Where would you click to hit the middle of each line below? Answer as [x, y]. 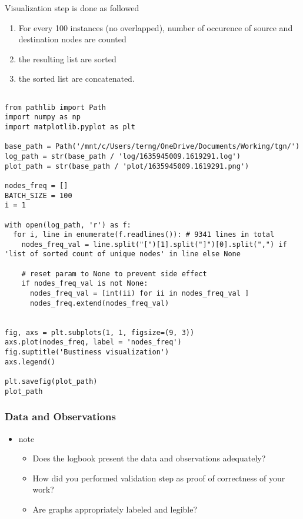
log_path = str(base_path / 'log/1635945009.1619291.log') [123, 156]
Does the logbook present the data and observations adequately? [149, 458]
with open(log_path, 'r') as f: [68, 225]
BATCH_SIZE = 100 [39, 195]
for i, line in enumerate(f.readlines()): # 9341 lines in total [144, 235]
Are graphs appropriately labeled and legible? [115, 509]
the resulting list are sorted [67, 58]
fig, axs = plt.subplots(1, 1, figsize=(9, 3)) [100, 332]
